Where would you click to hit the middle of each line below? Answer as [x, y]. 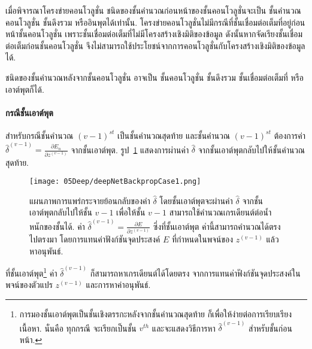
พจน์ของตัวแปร [29, 285]
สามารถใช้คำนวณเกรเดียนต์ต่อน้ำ [220, 212]
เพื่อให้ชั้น [131, 212]
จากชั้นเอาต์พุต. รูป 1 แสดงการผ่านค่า [130, 149]
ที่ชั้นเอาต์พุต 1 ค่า [31, 272]
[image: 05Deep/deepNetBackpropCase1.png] [115, 182]
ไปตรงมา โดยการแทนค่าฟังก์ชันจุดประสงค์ [95, 239]
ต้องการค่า [290, 135]
